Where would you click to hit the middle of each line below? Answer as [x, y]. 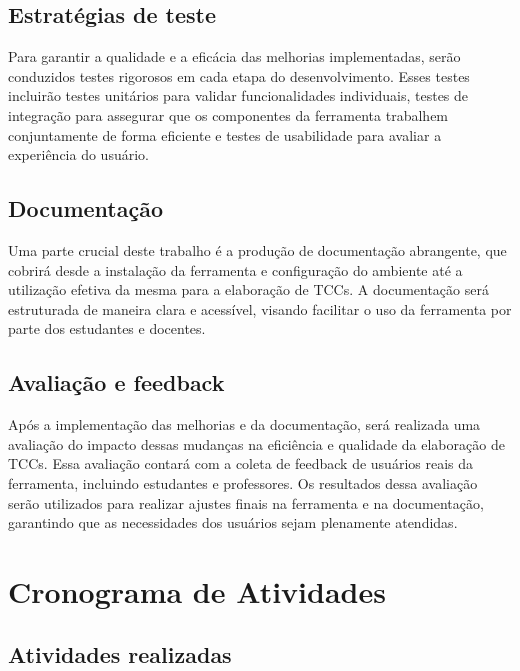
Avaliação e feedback [116, 382]
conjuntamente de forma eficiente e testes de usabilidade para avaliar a [225, 134]
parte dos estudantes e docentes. [107, 328]
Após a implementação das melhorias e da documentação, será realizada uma [244, 424]
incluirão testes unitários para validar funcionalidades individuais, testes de [238, 95]
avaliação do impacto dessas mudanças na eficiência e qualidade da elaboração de [256, 443]
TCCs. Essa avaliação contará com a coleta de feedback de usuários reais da [241, 463]
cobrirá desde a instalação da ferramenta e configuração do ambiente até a [235, 269]
